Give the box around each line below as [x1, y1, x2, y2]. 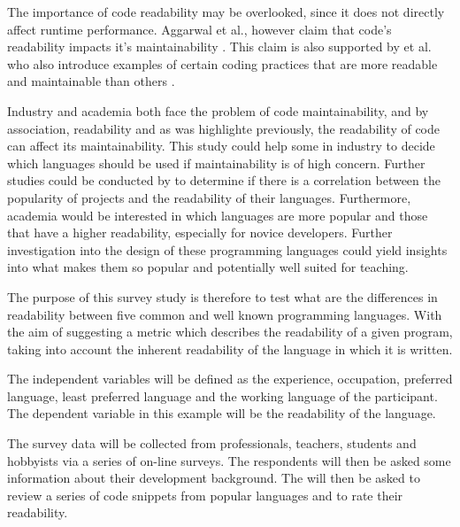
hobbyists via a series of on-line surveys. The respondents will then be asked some [7, 451, 451, 469]
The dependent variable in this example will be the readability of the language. [7, 404, 436, 422]
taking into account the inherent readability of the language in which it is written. [7, 339, 453, 358]
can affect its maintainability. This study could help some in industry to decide [7, 136, 435, 155]
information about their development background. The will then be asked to [7, 469, 420, 487]
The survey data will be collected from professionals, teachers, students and [7, 434, 417, 453]
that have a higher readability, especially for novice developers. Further [7, 223, 393, 242]
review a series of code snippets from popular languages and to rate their [7, 485, 403, 504]
